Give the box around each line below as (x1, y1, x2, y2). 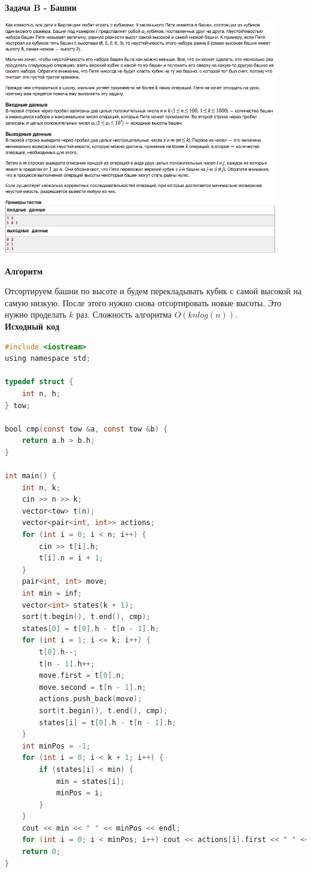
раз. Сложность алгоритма (76, 308, 172, 321)
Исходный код (5, 319, 60, 332)
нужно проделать (5, 308, 66, 321)
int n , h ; (22, 389, 61, 398)
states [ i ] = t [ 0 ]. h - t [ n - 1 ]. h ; (39, 718, 176, 727)
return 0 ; (22, 847, 61, 856)
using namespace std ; (5, 354, 91, 363)
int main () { (5, 472, 56, 481)
